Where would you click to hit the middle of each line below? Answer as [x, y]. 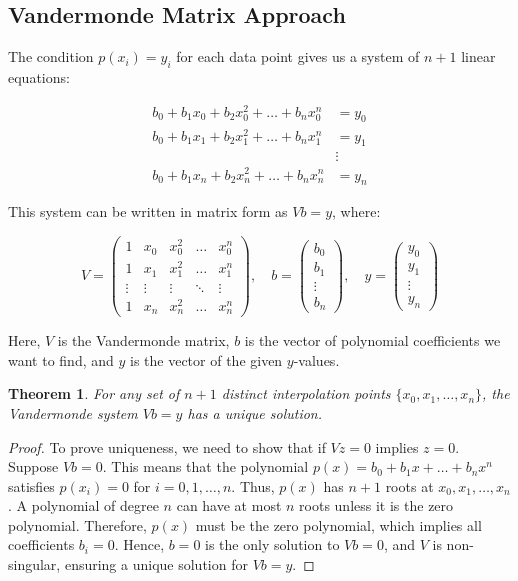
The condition [51, 56]
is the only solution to [272, 544]
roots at [409, 485]
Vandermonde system [73, 412]
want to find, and [61, 359]
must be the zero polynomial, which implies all [338, 524]
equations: [39, 77]
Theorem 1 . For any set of [94, 393]
